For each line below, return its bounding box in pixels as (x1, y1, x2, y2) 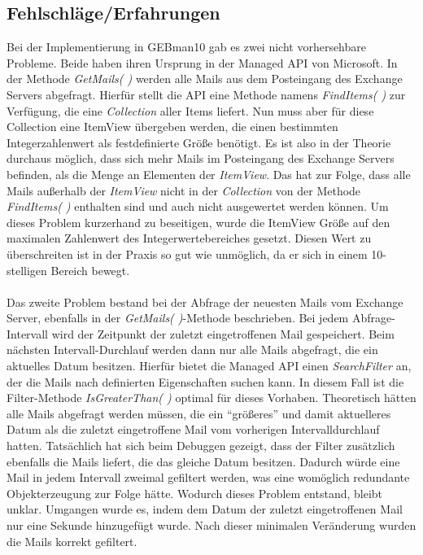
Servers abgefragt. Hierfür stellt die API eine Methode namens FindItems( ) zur (7, 85, 406, 103)
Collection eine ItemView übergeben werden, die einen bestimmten (7, 118, 338, 135)
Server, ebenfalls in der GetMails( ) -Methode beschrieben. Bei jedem (7, 309, 349, 326)
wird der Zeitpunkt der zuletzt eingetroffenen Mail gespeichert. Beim (51, 325, 395, 342)
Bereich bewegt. (50, 261, 130, 278)
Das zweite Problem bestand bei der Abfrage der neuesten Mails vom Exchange (7, 293, 403, 310)
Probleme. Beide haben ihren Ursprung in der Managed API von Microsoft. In (7, 54, 398, 71)
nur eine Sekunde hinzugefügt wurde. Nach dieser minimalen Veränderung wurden (7, 517, 416, 534)
